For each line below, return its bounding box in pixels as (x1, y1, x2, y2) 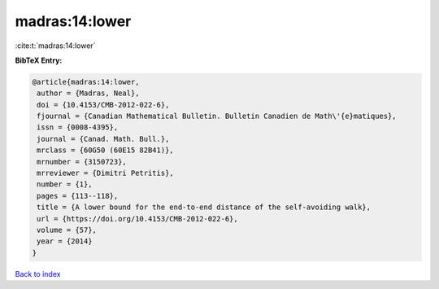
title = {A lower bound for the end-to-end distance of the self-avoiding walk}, (37, 203, 372, 212)
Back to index (15, 269, 61, 278)
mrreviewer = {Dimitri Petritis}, (37, 169, 174, 178)
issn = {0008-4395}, (37, 123, 119, 132)
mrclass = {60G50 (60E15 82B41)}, (37, 146, 174, 155)
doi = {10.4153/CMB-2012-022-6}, (37, 100, 170, 109)
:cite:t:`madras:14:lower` (15, 41, 96, 50)
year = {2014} (37, 237, 93, 246)
